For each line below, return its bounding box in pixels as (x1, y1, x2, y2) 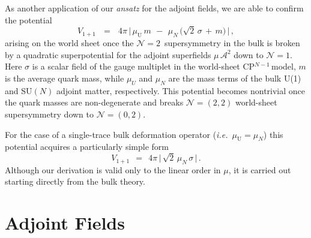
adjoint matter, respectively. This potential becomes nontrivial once (56, 84, 306, 97)
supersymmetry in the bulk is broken (164, 37, 300, 49)
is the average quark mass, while (5, 71, 124, 84)
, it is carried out (228, 163, 291, 176)
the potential (5, 13, 52, 26)
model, (271, 60, 296, 73)
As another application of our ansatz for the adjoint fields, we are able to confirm (5, 2, 304, 14)
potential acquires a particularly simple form (5, 140, 169, 153)
